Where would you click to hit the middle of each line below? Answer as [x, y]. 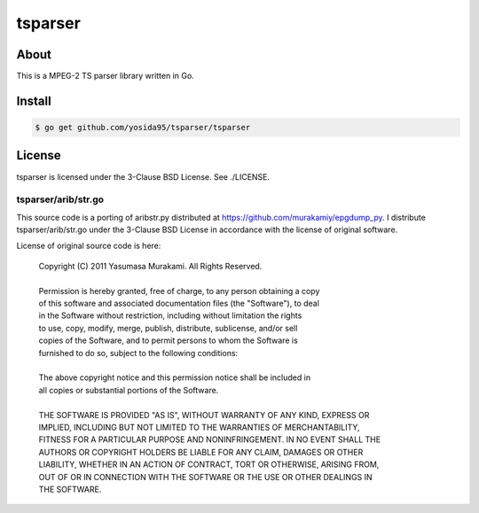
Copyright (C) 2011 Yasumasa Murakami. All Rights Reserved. [150, 266]
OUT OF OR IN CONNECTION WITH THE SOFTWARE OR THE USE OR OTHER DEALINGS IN [205, 477]
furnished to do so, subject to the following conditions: [138, 353]
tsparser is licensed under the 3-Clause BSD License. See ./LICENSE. [143, 176]
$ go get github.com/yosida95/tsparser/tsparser [143, 128]
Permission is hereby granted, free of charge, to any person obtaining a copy [179, 291]
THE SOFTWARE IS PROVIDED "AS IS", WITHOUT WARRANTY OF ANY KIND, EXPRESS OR [204, 415]
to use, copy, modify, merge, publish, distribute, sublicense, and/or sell [168, 328]
